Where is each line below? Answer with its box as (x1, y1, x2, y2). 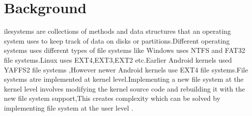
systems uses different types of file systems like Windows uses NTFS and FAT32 (4, 45, 245, 55)
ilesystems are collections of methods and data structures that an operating (4, 26, 231, 36)
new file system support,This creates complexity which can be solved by (4, 93, 221, 103)
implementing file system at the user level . (4, 102, 134, 113)
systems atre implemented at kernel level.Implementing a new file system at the (4, 74, 244, 84)
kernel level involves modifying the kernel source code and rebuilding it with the (4, 83, 245, 93)
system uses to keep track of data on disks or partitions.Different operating (4, 35, 230, 46)
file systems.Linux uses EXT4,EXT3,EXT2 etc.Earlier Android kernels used (4, 54, 232, 65)
